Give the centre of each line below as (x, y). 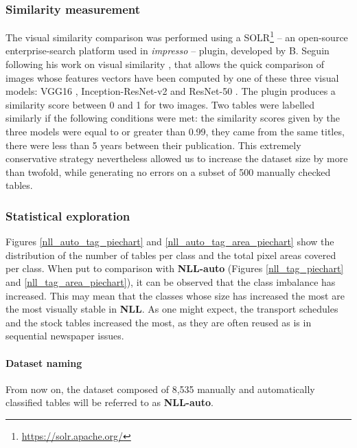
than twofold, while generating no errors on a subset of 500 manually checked (168, 171)
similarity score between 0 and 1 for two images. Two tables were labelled (160, 104)
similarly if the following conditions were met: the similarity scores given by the (173, 118)
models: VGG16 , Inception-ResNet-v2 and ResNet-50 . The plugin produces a (171, 91)
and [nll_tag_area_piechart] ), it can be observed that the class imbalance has (171, 282)
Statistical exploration (68, 215)
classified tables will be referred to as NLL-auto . (110, 402)
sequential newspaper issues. (65, 336)
